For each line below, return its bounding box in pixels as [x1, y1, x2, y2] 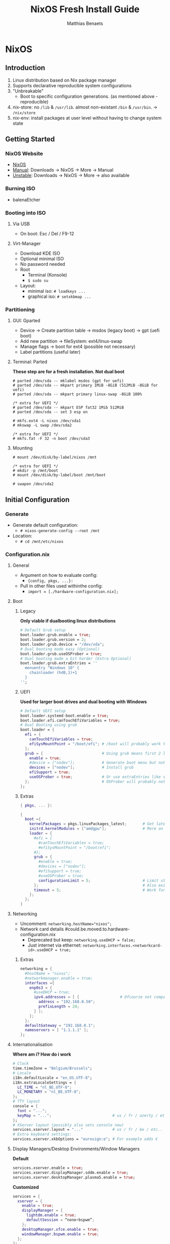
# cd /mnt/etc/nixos [20, 539, 64, 544]
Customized [12, 1184, 39, 1190]
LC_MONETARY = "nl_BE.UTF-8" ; [17, 1089, 81, 1094]
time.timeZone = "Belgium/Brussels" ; [12, 1066, 93, 1071]
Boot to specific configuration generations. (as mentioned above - [20, 93, 158, 99]
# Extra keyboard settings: [12, 1132, 72, 1137]
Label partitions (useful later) [20, 349, 81, 355]
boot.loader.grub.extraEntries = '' [20, 661, 98, 666]
